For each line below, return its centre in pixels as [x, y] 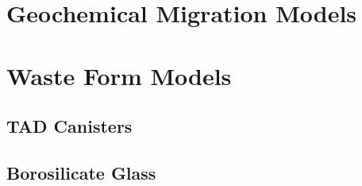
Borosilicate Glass [81, 172]
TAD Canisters [69, 126]
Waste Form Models [119, 75]
